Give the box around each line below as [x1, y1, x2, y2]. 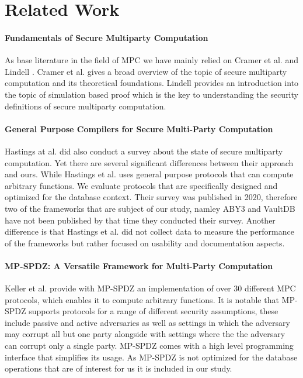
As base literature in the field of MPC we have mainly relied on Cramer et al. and [5, 54, 298, 66]
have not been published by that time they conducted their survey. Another [5, 214, 276, 226]
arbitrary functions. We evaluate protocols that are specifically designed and [5, 179, 278, 191]
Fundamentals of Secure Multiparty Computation [5, 31, 208, 43]
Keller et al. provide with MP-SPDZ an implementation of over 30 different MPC [5, 282, 296, 294]
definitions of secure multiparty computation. [5, 99, 166, 112]
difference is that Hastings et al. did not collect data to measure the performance [5, 225, 294, 238]
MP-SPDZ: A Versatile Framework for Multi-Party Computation [5, 259, 273, 272]
